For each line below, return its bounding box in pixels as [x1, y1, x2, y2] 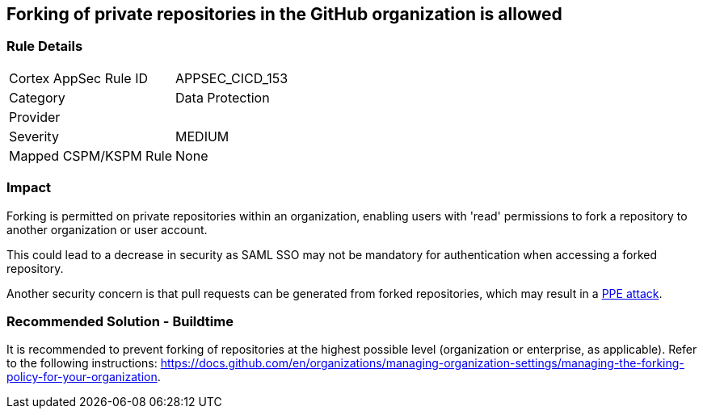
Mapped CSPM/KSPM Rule [9, 147, 173, 164]
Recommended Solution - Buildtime [6, 312, 234, 329]
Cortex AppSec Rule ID [9, 69, 149, 86]
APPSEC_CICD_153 [175, 69, 288, 86]
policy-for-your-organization [6, 370, 158, 384]
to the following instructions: [6, 356, 158, 371]
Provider [9, 108, 61, 125]
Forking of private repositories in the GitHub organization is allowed [6, 4, 562, 24]
